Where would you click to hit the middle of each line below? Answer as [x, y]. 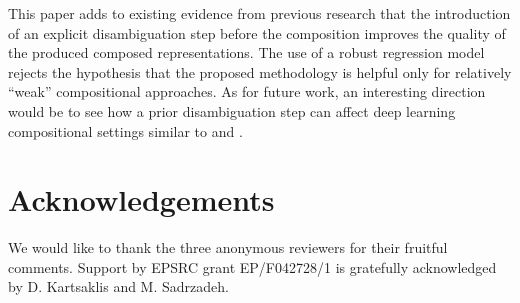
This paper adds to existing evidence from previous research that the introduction [259, 13]
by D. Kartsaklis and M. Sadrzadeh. [118, 286]
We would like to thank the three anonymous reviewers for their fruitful [228, 247]
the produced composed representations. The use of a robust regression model [246, 52]
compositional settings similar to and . [125, 130]
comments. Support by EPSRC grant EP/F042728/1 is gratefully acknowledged [252, 266]
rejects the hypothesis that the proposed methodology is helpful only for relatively [260, 71]
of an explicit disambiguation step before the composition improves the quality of [257, 32]
